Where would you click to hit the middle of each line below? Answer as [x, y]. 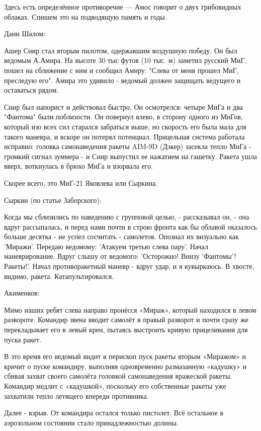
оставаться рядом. [31, 90]
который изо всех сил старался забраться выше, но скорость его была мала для [125, 126]
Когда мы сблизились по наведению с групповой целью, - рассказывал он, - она [127, 217]
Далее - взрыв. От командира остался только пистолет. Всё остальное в [114, 413]
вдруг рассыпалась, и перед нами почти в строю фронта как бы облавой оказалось [131, 226]
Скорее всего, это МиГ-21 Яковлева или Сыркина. [81, 183]
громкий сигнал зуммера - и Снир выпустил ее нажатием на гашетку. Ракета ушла [131, 156]
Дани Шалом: [25, 33]
